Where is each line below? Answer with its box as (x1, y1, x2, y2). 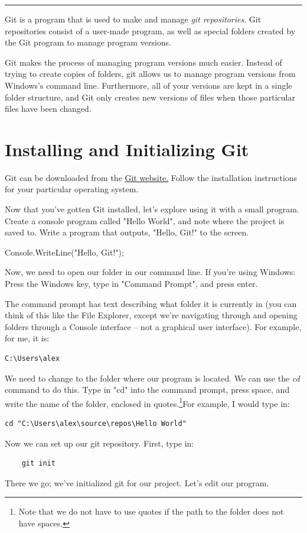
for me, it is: (5, 332, 50, 344)
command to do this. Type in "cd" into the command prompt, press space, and (5, 383, 290, 396)
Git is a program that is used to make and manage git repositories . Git (5, 13, 262, 25)
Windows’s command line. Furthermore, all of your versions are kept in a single (5, 79, 292, 91)
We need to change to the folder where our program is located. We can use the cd (5, 372, 300, 384)
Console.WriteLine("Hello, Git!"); (5, 245, 124, 258)
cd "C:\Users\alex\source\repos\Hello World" (5, 419, 187, 428)
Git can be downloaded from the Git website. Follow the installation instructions (5, 171, 298, 183)
